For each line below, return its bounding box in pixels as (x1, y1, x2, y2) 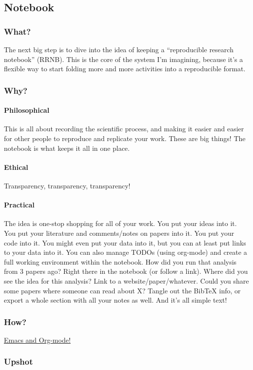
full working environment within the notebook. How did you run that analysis (4, 256, 237, 267)
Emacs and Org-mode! (4, 334, 71, 345)
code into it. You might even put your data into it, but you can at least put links (4, 237, 246, 247)
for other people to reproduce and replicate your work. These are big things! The (4, 133, 246, 144)
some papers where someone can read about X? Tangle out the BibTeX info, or (4, 285, 241, 295)
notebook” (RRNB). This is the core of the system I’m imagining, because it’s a (4, 54, 243, 64)
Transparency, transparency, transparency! (4, 181, 131, 190)
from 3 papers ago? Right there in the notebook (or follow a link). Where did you (4, 266, 248, 276)
